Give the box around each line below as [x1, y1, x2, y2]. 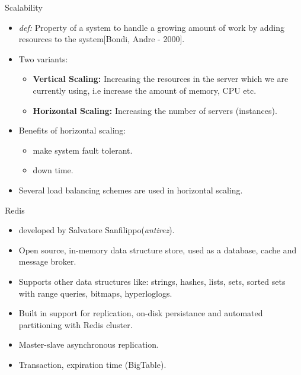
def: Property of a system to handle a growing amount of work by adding [18, 21, 284, 33]
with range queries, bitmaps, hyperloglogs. [18, 287, 172, 299]
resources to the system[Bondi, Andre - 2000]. [18, 33, 185, 45]
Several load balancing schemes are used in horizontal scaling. [18, 183, 243, 196]
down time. [33, 164, 73, 176]
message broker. [18, 255, 76, 268]
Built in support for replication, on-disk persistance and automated [18, 307, 263, 319]
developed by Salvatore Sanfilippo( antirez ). [18, 224, 175, 236]
